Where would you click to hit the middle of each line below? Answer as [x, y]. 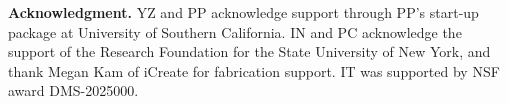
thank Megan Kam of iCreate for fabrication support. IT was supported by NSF [254, 70]
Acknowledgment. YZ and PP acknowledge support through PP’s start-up [243, 12]
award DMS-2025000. [73, 90]
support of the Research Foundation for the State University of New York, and [249, 51]
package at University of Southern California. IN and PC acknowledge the [235, 31]
